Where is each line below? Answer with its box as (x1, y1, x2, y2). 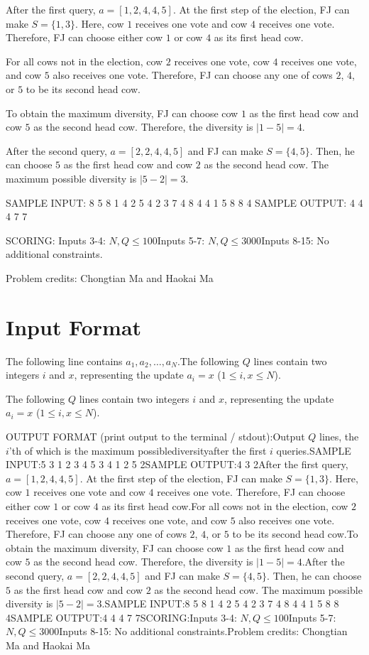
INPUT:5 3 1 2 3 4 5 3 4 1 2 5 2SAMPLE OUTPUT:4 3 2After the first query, (6, 457, 348, 472)
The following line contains (6, 353, 123, 368)
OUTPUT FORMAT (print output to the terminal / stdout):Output (6, 429, 305, 443)
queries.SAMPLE (276, 443, 351, 458)
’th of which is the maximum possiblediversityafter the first (9, 443, 267, 458)
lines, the (319, 429, 359, 443)
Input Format (6, 312, 142, 341)
